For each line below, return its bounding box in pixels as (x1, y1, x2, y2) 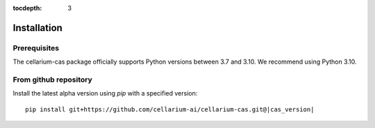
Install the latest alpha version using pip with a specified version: (12, 89, 198, 98)
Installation (12, 21, 62, 34)
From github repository (12, 75, 93, 84)
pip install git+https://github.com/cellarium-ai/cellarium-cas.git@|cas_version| (25, 105, 315, 113)
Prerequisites (12, 43, 59, 53)
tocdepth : (12, 4, 42, 12)
